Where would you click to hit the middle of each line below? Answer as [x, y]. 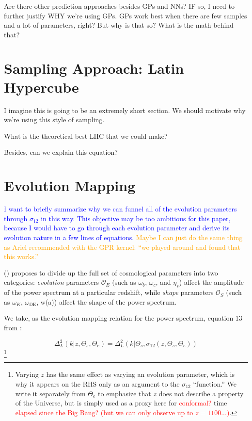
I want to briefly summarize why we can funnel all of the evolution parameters [120, 209]
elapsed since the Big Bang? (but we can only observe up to [104, 412]
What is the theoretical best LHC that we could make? [86, 136]
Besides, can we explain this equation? [61, 152]
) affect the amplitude [212, 282]
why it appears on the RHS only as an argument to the [97, 383]
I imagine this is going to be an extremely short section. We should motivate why [125, 110]
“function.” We [215, 383]
